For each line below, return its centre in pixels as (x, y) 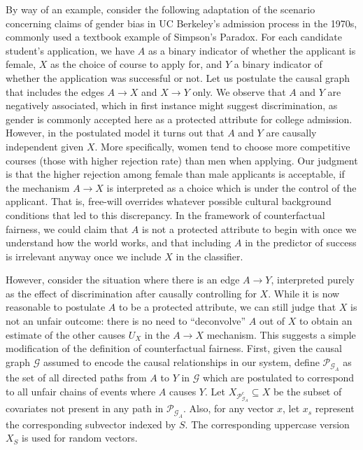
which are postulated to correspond (279, 378)
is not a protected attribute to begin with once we (249, 228)
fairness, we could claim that (67, 228)
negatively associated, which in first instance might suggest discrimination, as (172, 105)
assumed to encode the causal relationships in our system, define (181, 361)
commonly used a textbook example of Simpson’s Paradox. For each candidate (174, 37)
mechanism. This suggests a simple (281, 334)
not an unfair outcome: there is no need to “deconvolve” (126, 321)
